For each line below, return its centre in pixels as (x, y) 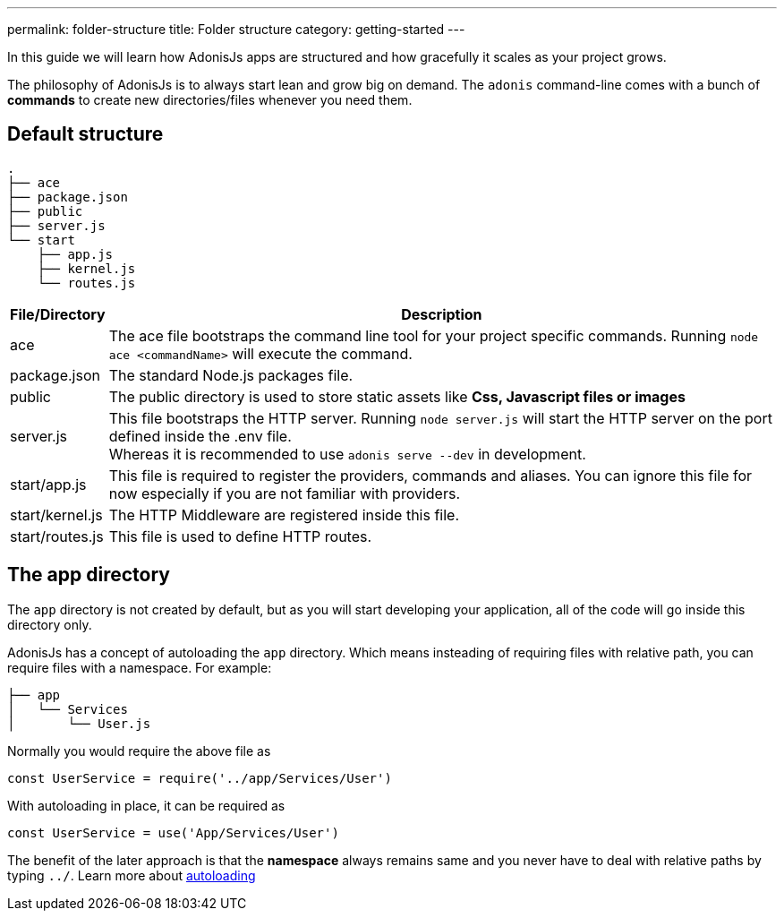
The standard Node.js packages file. (231, 375)
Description (442, 314)
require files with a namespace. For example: (140, 667)
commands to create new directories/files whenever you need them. (210, 100)
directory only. (50, 624)
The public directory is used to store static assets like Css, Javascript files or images (397, 396)
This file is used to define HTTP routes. (240, 536)
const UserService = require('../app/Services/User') (200, 778)
